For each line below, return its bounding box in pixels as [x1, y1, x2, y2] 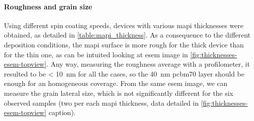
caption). [49, 107, 76, 118]
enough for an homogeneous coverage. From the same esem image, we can [4, 78, 228, 88]
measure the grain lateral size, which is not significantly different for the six [4, 87, 233, 98]
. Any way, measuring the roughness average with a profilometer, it [46, 59, 250, 69]
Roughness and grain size [4, 1, 93, 11]
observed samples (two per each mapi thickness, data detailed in [4, 97, 199, 108]
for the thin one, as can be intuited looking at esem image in [4, 49, 188, 59]
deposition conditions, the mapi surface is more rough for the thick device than [4, 39, 244, 49]
